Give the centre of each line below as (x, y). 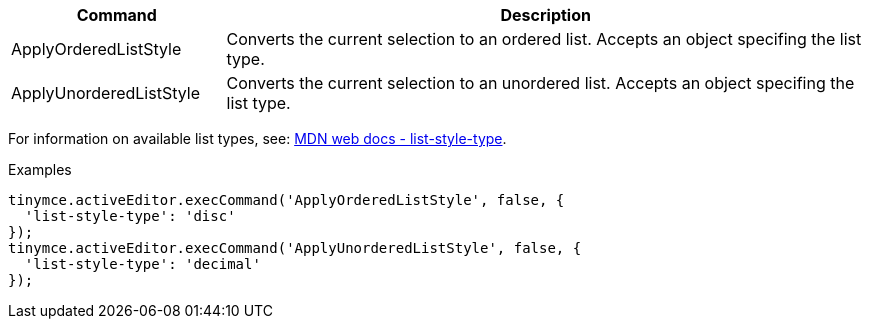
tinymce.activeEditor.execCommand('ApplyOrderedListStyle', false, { (286, 200)
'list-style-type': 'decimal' (142, 264)
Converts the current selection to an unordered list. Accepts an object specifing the (540, 83)
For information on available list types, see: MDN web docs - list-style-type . (257, 138)
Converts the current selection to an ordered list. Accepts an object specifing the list (544, 39)
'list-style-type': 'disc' (130, 216)
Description (545, 15)
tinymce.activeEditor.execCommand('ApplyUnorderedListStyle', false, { (295, 248)
